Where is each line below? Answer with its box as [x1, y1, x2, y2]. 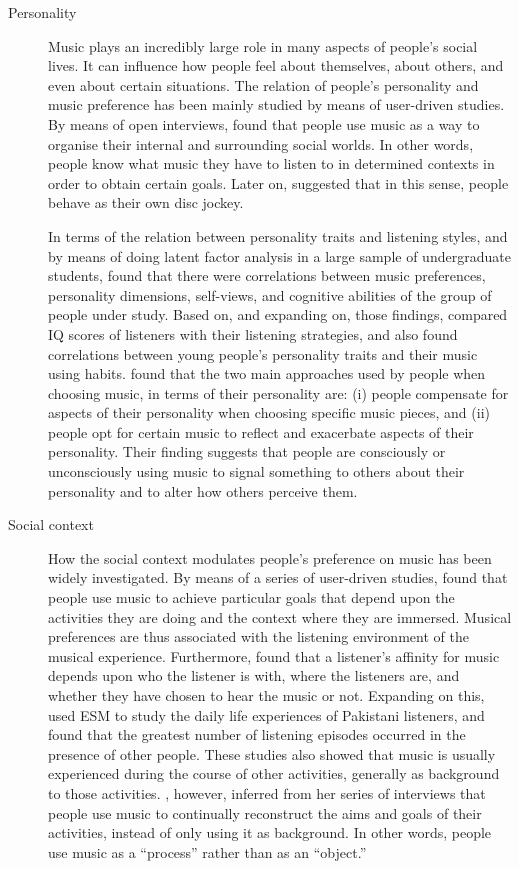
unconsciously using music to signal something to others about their [48, 461, 465, 482]
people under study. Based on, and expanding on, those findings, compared [48, 304, 508, 325]
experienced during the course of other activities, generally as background [48, 763, 500, 784]
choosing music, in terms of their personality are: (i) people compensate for [48, 382, 509, 403]
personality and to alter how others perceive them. [48, 480, 358, 501]
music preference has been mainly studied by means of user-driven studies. [48, 94, 505, 115]
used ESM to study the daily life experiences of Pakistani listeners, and [48, 704, 485, 725]
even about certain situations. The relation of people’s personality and [48, 74, 479, 95]
